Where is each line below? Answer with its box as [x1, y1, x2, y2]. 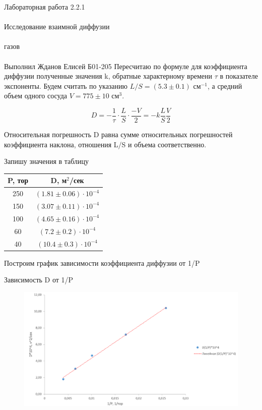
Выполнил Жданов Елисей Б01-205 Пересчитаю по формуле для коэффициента [4, 61, 247, 71]
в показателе [220, 71, 258, 81]
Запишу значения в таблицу [4, 156, 89, 166]
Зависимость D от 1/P [4, 274, 74, 285]
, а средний [207, 80, 242, 91]
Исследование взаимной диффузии [4, 21, 110, 32]
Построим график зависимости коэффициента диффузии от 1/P [4, 257, 200, 268]
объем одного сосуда [4, 90, 68, 101]
